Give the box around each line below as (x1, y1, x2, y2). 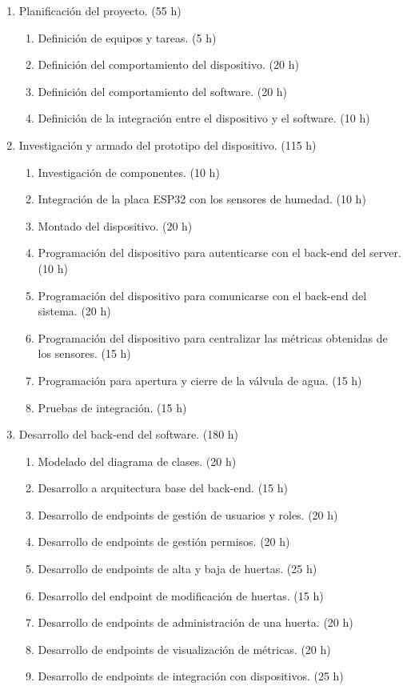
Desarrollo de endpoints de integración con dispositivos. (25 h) (38, 668, 344, 684)
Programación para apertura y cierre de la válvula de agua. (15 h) (38, 371, 362, 388)
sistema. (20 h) (38, 303, 111, 319)
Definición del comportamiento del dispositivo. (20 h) (38, 56, 299, 73)
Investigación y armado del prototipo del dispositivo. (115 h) (18, 136, 317, 153)
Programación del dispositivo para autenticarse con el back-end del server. (38, 244, 401, 261)
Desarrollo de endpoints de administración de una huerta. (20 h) (38, 614, 353, 631)
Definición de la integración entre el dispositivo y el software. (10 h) (38, 110, 370, 126)
